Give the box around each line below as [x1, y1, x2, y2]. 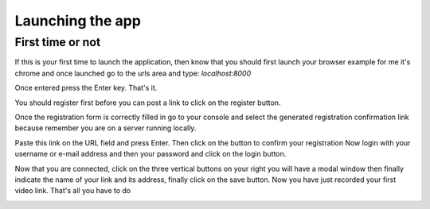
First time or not [14, 35, 101, 49]
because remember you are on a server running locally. [14, 123, 197, 133]
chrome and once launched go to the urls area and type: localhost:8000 [14, 68, 252, 78]
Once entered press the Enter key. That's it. [14, 83, 158, 93]
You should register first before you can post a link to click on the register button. [14, 98, 281, 107]
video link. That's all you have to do [14, 186, 131, 195]
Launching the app [14, 12, 141, 29]
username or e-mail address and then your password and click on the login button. [14, 149, 287, 159]
